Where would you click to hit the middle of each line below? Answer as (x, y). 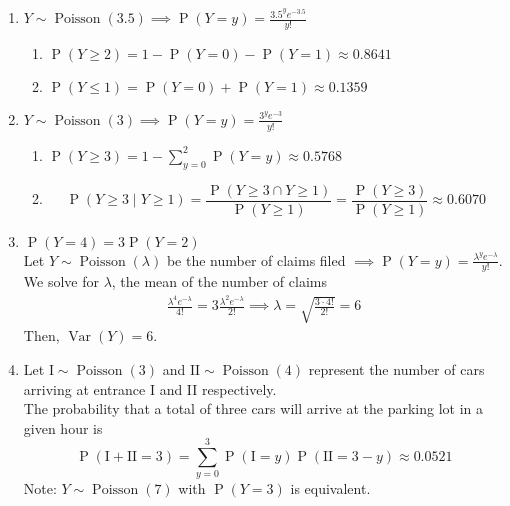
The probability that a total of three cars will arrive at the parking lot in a (253, 408)
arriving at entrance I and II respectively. (150, 388)
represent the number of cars (396, 368)
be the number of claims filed (256, 259)
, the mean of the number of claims (219, 281)
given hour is (63, 427)
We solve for (61, 281)
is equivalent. (330, 488)
